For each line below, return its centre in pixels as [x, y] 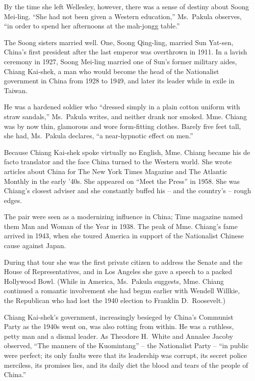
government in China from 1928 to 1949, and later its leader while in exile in [119, 81]
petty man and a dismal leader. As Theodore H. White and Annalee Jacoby [119, 336]
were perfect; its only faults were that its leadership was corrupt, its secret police [126, 355]
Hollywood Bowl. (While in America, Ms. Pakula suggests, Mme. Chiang [114, 281]
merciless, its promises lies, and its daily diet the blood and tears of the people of [126, 365]
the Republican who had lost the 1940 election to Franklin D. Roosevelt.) [115, 300]
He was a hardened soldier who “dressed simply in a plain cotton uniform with [122, 107]
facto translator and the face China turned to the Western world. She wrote [118, 162]
